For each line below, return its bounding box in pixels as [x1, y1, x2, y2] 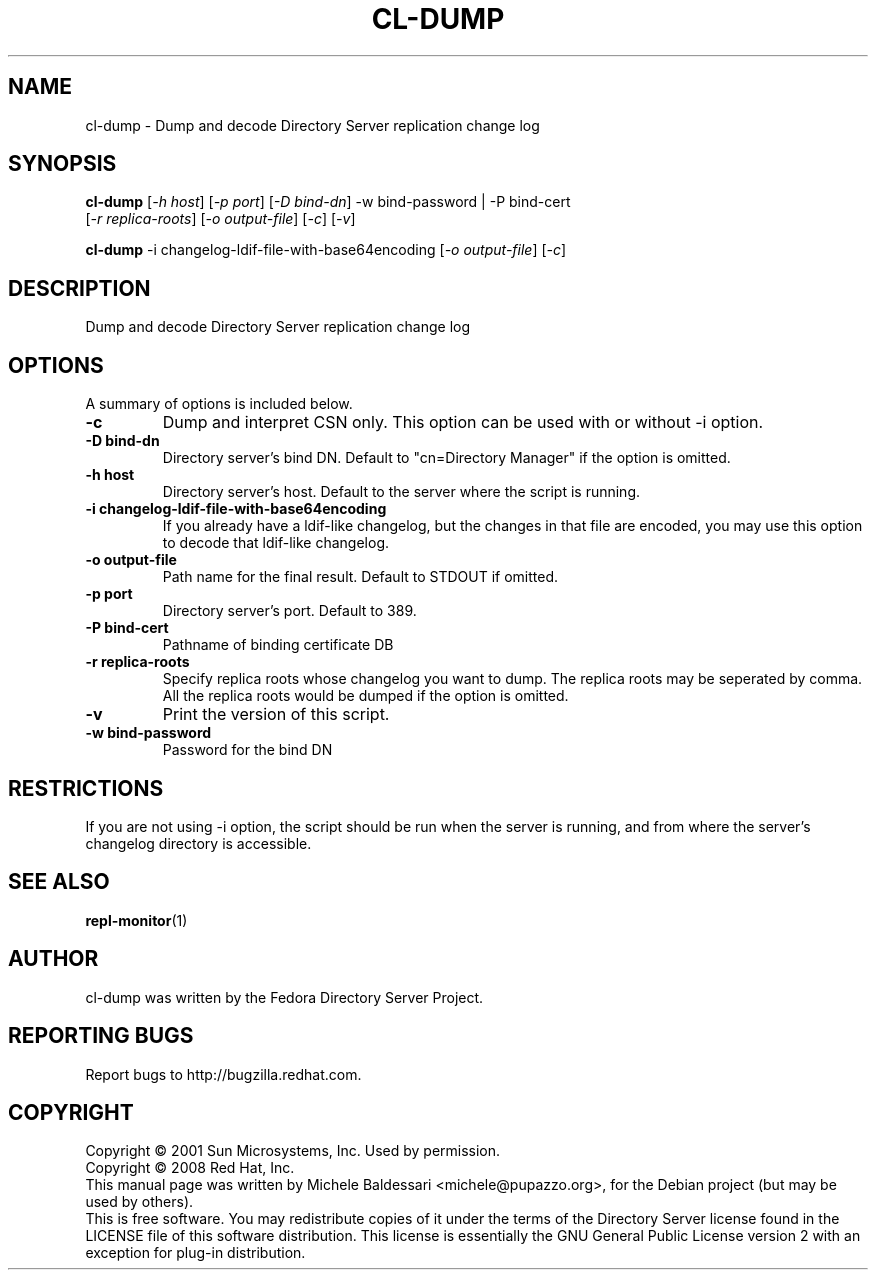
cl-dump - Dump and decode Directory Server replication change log [85, 116, 540, 134]
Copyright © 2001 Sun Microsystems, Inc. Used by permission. [85, 1142, 501, 1160]
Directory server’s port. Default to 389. [162, 602, 417, 620]
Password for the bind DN [162, 741, 333, 759]
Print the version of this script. [162, 704, 390, 725]
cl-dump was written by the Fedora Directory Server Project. [85, 988, 484, 1006]
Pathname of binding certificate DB [162, 636, 394, 654]
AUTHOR [8, 946, 99, 972]
